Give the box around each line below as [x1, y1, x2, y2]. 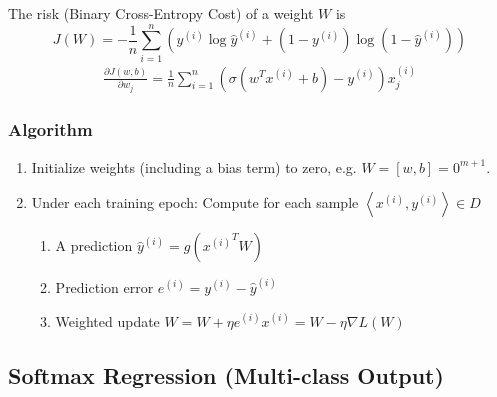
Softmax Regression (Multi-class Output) [8, 359, 444, 390]
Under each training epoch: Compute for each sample [31, 192, 359, 213]
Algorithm [8, 117, 93, 142]
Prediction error [55, 277, 154, 298]
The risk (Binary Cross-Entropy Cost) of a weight [8, 3, 314, 23]
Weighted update [55, 310, 160, 331]
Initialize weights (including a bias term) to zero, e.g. [31, 156, 357, 177]
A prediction [55, 235, 133, 256]
